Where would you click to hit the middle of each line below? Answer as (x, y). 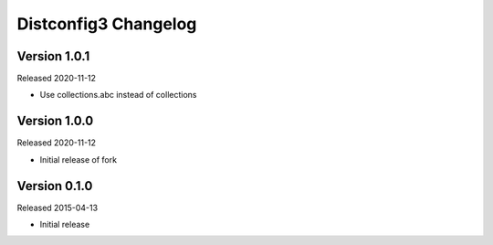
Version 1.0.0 (55, 121)
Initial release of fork (79, 159)
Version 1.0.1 (53, 56)
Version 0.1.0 (55, 186)
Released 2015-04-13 (58, 208)
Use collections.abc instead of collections (118, 95)
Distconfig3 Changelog (107, 24)
